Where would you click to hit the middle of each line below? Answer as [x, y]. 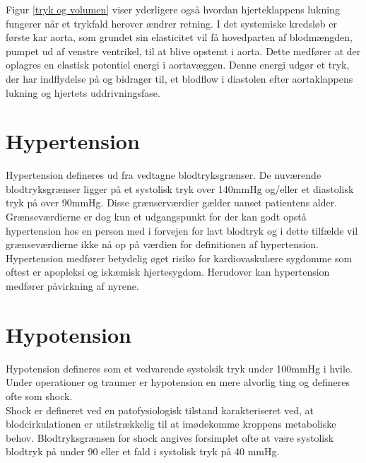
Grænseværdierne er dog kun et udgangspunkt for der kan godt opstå [156, 217]
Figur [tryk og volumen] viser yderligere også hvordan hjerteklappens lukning [173, 9]
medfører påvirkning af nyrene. [72, 286]
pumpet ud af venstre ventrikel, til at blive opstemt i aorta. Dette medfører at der [183, 51]
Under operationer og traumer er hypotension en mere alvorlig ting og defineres [178, 382]
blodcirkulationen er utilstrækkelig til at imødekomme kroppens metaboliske [171, 424]
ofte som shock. [39, 395]
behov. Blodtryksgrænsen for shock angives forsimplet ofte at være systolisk [170, 437]
